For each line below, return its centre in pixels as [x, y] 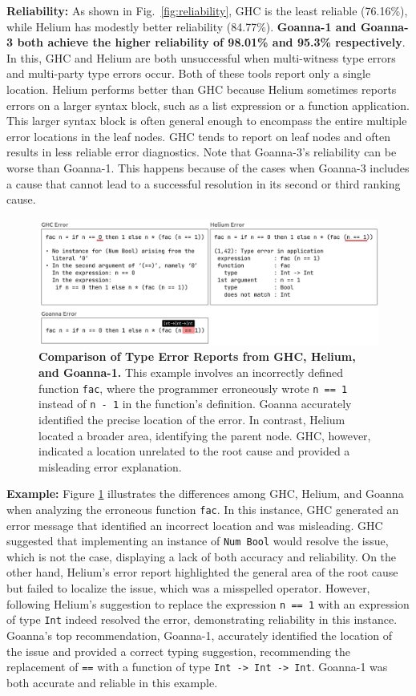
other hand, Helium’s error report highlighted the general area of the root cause [202, 572]
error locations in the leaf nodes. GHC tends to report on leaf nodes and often [198, 136]
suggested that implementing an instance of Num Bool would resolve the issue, [198, 541]
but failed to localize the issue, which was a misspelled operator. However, [188, 588]
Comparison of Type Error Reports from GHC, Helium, [197, 356]
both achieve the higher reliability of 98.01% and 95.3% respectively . [211, 42]
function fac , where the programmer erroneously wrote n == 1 [193, 388]
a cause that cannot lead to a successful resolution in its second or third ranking [204, 183]
